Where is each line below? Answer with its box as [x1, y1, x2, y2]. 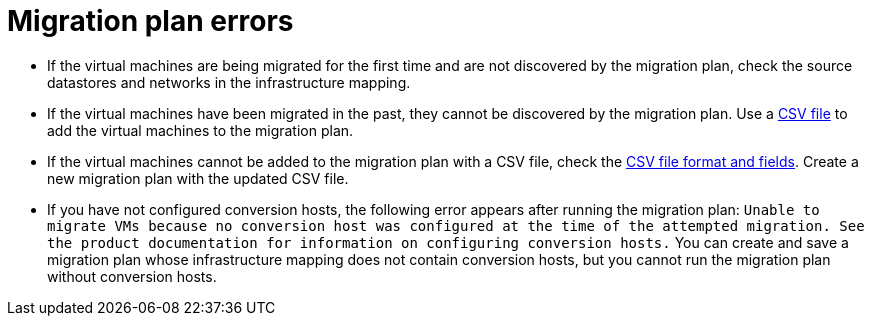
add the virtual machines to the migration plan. [47, 121, 354, 139]
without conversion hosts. [47, 267, 217, 285]
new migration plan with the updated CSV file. [47, 169, 349, 187]
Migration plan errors [7, 4, 294, 38]
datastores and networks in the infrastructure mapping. [47, 73, 411, 91]
